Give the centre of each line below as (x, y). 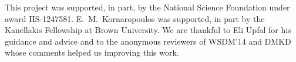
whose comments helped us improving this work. (92, 52)
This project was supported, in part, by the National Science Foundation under (147, 7)
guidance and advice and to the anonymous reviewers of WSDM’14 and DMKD (148, 41)
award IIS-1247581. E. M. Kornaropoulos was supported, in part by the (135, 18)
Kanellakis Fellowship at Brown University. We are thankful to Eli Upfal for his (148, 30)
